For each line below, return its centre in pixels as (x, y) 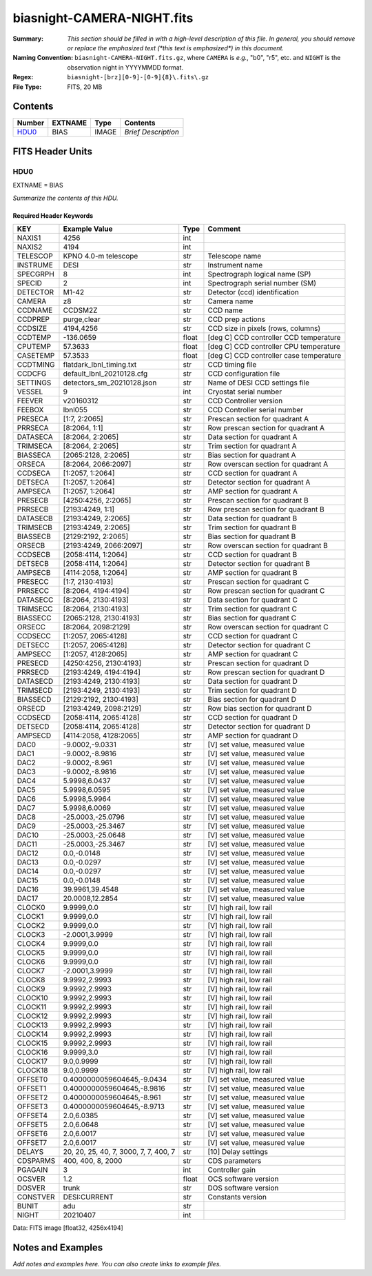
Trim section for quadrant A (252, 446)
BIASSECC (34, 618)
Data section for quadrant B (252, 518)
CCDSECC (34, 636)
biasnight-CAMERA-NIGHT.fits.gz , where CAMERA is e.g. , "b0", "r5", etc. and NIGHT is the (208, 58)
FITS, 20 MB (85, 87)
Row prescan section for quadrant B (266, 509)
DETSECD (33, 726)
